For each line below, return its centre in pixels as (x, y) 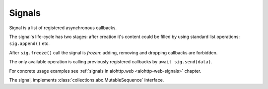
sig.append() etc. (29, 44)
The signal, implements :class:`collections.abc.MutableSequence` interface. (87, 80)
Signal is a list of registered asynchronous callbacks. (63, 28)
